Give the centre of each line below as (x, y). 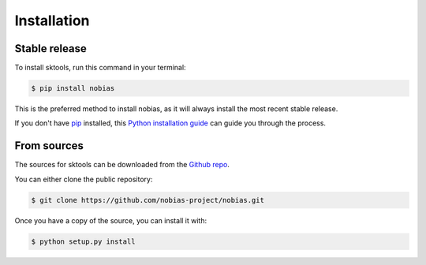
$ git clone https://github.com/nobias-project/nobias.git (148, 200)
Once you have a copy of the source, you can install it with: (111, 220)
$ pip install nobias (73, 88)
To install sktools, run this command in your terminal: (100, 68)
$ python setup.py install (83, 241)
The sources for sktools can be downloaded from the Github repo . (122, 165)
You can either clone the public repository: (84, 179)
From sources (49, 146)
